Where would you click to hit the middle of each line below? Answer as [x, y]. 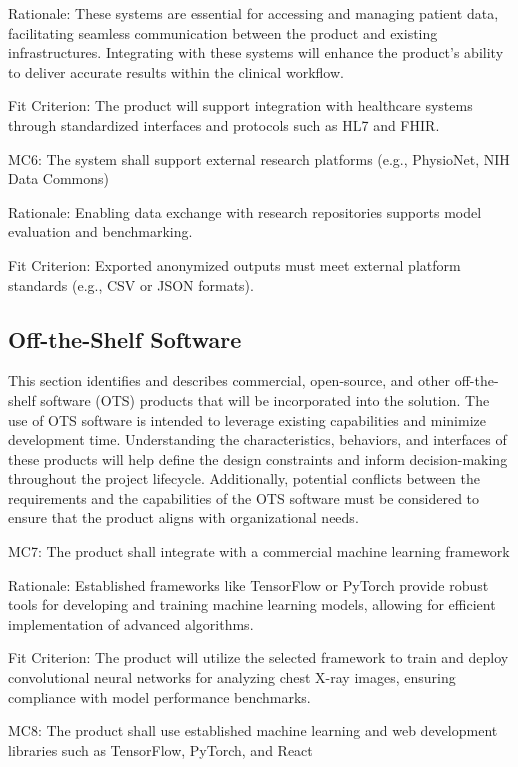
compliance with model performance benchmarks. [159, 696]
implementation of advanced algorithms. [131, 623]
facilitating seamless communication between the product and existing [223, 32]
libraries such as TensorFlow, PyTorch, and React [160, 749]
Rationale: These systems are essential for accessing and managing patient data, [253, 13]
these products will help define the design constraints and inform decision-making [258, 458]
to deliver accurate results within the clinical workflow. [176, 71]
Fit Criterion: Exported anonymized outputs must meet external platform [234, 264]
